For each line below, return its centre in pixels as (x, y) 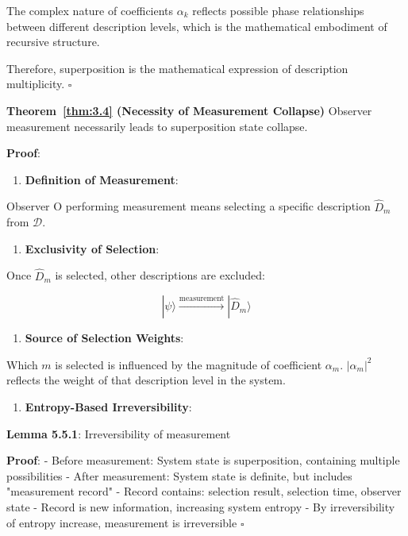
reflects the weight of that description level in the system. (146, 380)
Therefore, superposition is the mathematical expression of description (177, 68)
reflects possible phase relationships (278, 10)
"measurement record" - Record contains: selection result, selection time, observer (204, 491)
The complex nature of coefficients (90, 10)
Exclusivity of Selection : (92, 248)
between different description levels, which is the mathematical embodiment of (197, 26)
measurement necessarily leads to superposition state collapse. (157, 126)
